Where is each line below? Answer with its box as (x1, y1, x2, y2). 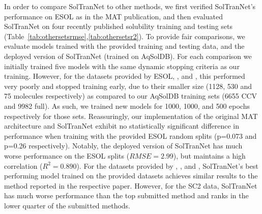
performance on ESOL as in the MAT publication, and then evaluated (4, 11, 223, 21)
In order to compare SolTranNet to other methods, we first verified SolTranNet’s (4, 1, 256, 11)
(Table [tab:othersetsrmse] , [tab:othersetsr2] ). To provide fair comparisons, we (4, 30, 245, 41)
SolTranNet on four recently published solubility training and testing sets (4, 21, 232, 32)
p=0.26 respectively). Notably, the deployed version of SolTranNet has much (4, 140, 243, 151)
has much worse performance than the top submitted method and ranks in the (4, 190, 249, 201)
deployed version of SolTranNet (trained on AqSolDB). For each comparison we (4, 50, 252, 61)
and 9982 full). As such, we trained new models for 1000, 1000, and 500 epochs (4, 100, 250, 111)
